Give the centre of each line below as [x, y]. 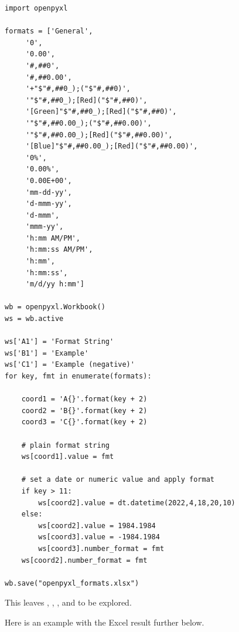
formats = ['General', [49, 31]
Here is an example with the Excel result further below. [105, 622]
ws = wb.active [34, 319]
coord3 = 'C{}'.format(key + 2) [84, 422]
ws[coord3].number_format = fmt [101, 548]
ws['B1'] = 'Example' [47, 353]
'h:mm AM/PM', [53, 238]
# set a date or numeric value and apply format [118, 480]
